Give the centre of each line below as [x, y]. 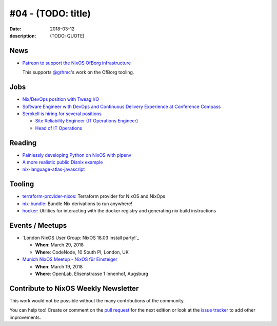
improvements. [25, 317]
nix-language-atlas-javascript [54, 169]
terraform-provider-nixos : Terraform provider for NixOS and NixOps [94, 196]
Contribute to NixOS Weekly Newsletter [74, 288]
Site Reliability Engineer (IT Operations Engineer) [87, 121]
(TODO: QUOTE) [67, 35]
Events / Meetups [38, 225]
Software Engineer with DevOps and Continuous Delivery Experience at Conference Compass [122, 106]
